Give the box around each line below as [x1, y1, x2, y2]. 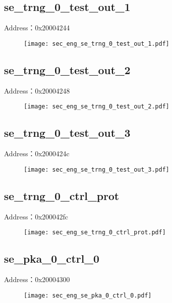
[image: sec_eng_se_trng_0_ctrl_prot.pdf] [24, 229, 166, 236]
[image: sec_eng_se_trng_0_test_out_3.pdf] [24, 166, 170, 173]
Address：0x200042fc [4, 211, 68, 221]
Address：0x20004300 [4, 274, 70, 285]
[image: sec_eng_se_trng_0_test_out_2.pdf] [24, 103, 170, 110]
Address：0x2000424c [4, 148, 70, 159]
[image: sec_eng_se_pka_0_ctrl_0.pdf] [24, 292, 152, 299]
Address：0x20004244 [4, 22, 70, 33]
